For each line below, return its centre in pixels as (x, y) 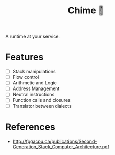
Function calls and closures (41, 100)
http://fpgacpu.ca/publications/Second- (55, 141)
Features (25, 57)
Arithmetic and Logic (35, 83)
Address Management (36, 88)
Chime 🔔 (86, 10)
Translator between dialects (42, 106)
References (30, 127)
